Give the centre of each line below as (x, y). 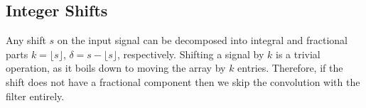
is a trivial (298, 54)
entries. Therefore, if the (290, 68)
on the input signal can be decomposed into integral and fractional (202, 40)
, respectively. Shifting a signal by (191, 54)
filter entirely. (35, 96)
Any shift (26, 40)
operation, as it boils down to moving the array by (116, 68)
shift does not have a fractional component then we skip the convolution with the (183, 81)
